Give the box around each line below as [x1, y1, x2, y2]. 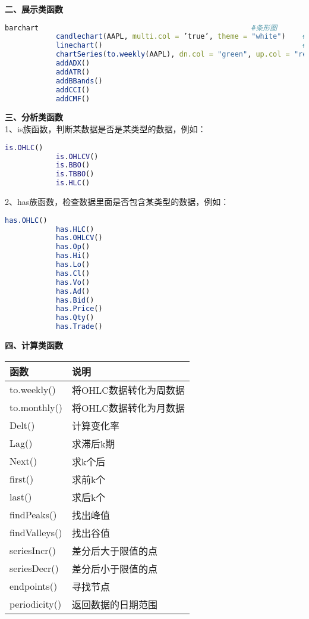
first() [10, 472, 34, 486]
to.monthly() [10, 400, 62, 415]
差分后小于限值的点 [71, 561, 157, 576]
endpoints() [10, 579, 58, 593]
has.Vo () [55, 278, 90, 287]
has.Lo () [55, 260, 90, 269]
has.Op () [55, 242, 90, 251]
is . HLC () [55, 179, 90, 188]
